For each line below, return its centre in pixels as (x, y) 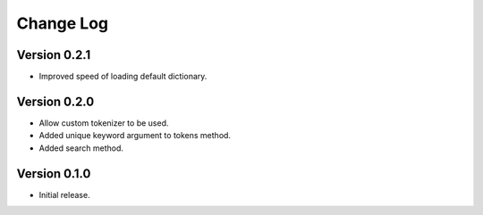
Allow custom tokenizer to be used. (104, 123)
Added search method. (81, 148)
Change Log (63, 23)
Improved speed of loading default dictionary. (123, 77)
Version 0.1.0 (54, 174)
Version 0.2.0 (55, 101)
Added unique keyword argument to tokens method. (135, 136)
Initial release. (64, 194)
